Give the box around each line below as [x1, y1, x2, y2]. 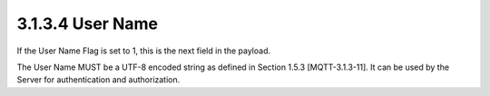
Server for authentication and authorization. [16, 74, 181, 85]
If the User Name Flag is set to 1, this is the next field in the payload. [16, 45, 271, 56]
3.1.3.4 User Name [16, 14, 159, 34]
